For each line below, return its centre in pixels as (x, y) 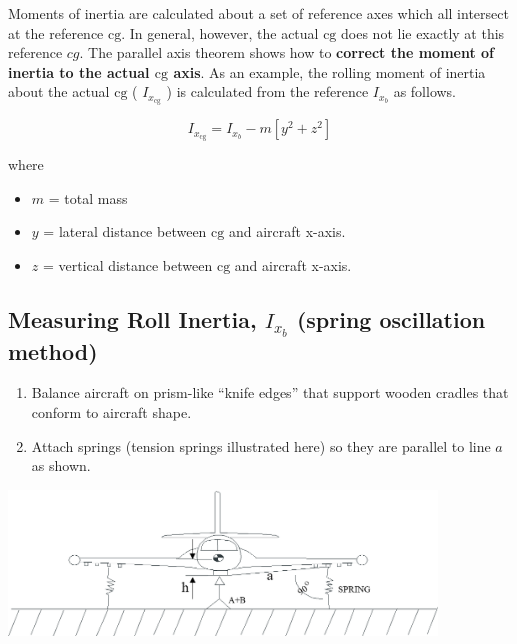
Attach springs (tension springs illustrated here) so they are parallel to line (261, 445)
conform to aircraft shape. (111, 412)
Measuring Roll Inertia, (132, 318)
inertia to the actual (79, 71)
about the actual (59, 91)
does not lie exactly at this (423, 32)
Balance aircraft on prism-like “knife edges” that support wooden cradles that (270, 392)
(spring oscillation (391, 318)
